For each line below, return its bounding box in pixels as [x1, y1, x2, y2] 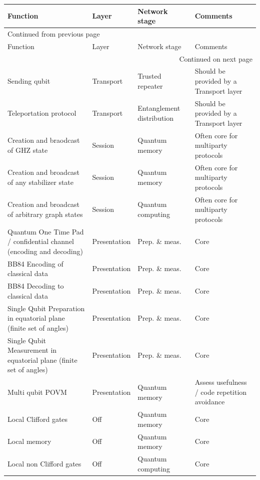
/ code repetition [194, 386, 247, 397]
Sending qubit [7, 76, 50, 86]
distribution [137, 112, 174, 123]
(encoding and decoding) [7, 246, 83, 256]
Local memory [7, 436, 51, 446]
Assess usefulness [194, 377, 247, 387]
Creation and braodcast [7, 135, 80, 145]
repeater [137, 80, 163, 91]
